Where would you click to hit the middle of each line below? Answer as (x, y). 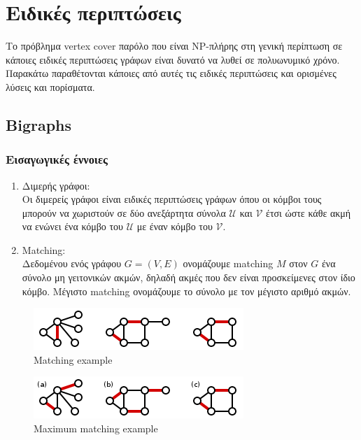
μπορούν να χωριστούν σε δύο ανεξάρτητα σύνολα (124, 212)
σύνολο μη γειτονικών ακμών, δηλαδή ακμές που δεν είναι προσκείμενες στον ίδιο (189, 277)
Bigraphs (39, 124)
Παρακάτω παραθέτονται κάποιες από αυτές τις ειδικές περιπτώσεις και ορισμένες (171, 73)
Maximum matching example (96, 428)
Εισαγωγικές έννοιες (57, 159)
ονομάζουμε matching (228, 263)
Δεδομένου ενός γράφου (72, 263)
